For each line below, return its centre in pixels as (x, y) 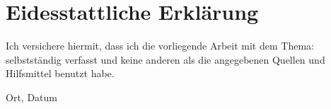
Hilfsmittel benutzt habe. (60, 73)
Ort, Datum (31, 97)
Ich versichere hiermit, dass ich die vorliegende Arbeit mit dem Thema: (160, 46)
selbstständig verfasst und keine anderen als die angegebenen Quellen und (165, 59)
